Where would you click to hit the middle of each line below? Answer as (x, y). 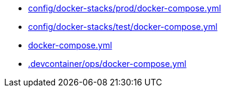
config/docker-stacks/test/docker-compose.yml (123, 27)
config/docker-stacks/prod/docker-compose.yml (125, 8)
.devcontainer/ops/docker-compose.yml (107, 64)
